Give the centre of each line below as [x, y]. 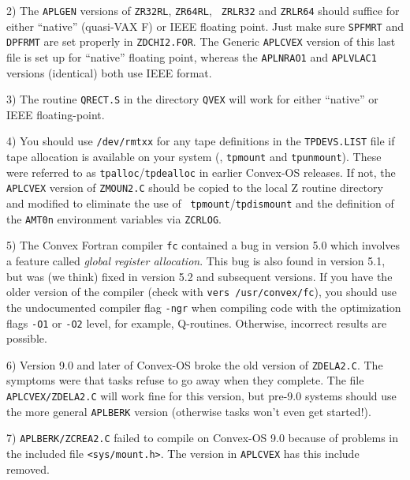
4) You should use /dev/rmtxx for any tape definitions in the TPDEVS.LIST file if [201, 141]
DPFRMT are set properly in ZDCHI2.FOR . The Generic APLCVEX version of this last [201, 41]
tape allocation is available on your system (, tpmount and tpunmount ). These [194, 157]
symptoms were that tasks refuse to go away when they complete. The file [185, 380]
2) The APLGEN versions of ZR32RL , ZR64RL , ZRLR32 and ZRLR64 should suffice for [203, 10]
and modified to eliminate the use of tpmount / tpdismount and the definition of [200, 203]
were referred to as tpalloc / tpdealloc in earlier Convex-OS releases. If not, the [201, 172]
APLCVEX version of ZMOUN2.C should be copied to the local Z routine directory [195, 187]
